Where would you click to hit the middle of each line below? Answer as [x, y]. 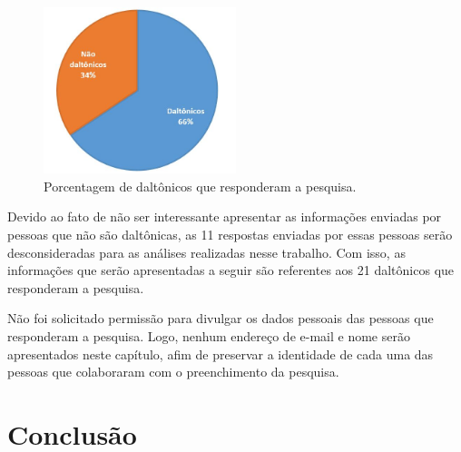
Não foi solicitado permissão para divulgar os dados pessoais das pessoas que [221, 318]
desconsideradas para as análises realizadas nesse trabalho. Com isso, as [206, 252]
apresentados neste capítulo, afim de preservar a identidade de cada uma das [221, 354]
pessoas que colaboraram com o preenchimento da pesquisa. [173, 372]
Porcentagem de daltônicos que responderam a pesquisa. [200, 186]
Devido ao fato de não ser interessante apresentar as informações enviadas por [225, 216]
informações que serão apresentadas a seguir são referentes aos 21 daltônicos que [231, 270]
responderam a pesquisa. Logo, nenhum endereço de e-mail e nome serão [209, 335]
